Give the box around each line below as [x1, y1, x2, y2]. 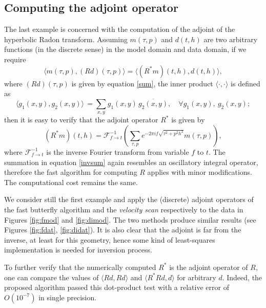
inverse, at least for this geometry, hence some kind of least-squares [4, 234, 215, 245]
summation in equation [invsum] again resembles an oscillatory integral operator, [4, 156, 258, 167]
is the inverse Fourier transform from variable [46, 146, 189, 157]
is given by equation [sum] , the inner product [71, 78, 213, 88]
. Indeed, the [222, 271, 262, 282]
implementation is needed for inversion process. [4, 244, 152, 255]
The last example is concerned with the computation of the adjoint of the [4, 24, 235, 34]
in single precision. [38, 292, 97, 302]
